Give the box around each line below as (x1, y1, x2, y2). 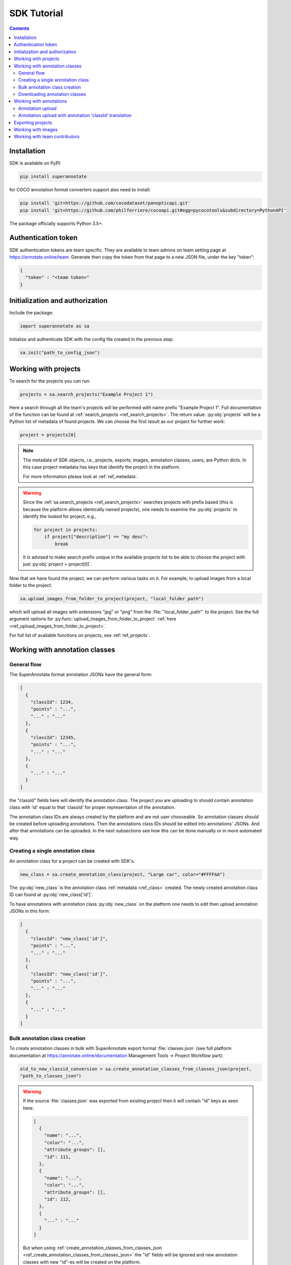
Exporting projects (14, 119, 53, 125)
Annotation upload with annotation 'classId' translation (18, 112, 132, 118)
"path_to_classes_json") (20, 1073, 82, 1079)
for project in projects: (33, 527, 98, 533)
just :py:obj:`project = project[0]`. (23, 561, 92, 567)
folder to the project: (9, 582, 53, 588)
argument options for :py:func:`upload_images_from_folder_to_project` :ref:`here (9, 616, 177, 622)
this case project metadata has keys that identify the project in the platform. (23, 464, 181, 470)
